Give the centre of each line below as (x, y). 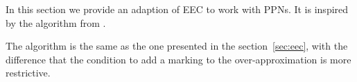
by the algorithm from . (56, 22)
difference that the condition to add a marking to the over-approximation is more (178, 59)
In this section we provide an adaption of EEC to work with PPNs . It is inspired (177, 9)
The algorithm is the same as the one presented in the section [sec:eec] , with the (177, 46)
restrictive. (28, 73)
